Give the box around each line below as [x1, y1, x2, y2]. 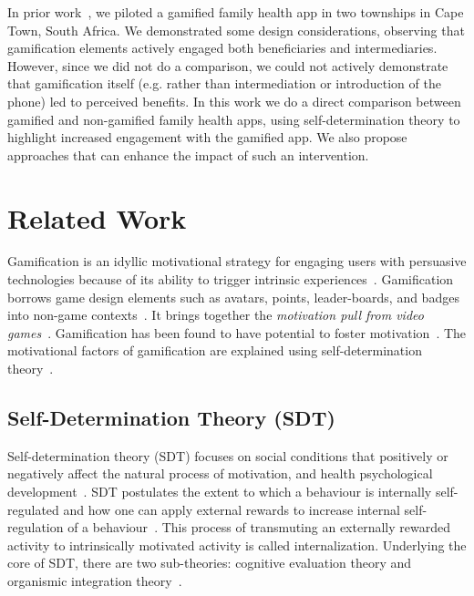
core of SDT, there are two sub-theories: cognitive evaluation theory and [7, 553, 412, 572]
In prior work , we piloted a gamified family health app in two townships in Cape [7, 3, 464, 21]
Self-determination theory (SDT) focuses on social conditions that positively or [7, 446, 448, 465]
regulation [7, 518, 64, 537]
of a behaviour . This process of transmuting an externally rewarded [67, 518, 450, 537]
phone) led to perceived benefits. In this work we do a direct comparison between [7, 91, 461, 110]
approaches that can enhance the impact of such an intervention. [7, 145, 369, 164]
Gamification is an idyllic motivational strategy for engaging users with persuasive [7, 252, 467, 271]
